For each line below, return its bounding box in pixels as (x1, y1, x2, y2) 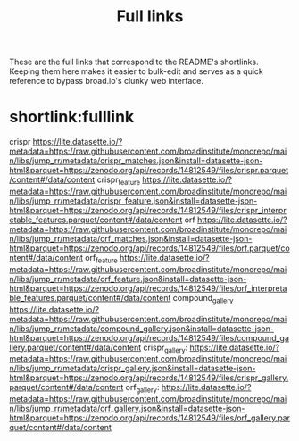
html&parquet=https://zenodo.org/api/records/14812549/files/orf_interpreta (9, 283, 287, 294)
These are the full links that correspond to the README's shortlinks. (9, 56, 259, 68)
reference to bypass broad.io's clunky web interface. (9, 76, 203, 87)
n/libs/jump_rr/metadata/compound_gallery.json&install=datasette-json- (9, 323, 275, 334)
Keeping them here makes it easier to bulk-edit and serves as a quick (9, 66, 263, 77)
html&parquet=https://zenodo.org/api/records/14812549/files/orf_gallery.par (9, 412, 290, 423)
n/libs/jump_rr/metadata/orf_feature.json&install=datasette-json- (9, 273, 247, 284)
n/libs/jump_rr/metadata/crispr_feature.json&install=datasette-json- (9, 195, 258, 206)
